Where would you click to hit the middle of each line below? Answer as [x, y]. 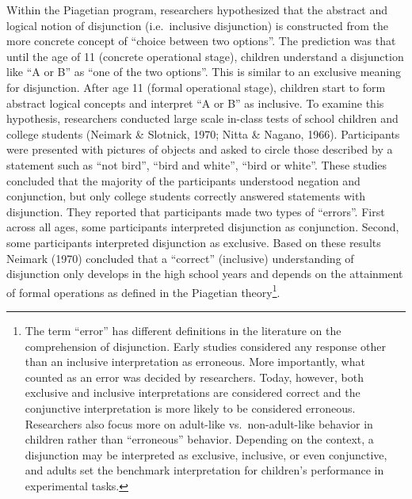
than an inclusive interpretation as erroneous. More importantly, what [195, 362]
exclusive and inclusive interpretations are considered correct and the [193, 392]
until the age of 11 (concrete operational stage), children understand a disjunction [205, 56]
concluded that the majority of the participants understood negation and [183, 180]
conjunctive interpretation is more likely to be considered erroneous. [190, 408]
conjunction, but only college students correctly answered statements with [186, 196]
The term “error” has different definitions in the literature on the [183, 330]
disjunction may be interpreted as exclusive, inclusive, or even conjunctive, [206, 454]
